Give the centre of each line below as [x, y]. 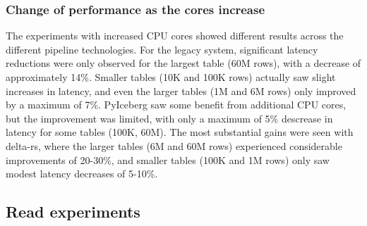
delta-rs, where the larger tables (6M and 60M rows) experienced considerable [174, 145]
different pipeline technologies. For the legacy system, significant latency [162, 49]
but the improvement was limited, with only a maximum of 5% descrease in [169, 118]
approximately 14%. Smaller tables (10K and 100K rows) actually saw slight [171, 77]
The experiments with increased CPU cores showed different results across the [175, 36]
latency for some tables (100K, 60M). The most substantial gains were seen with [180, 132]
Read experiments [73, 212]
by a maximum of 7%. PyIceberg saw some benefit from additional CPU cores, [176, 105]
